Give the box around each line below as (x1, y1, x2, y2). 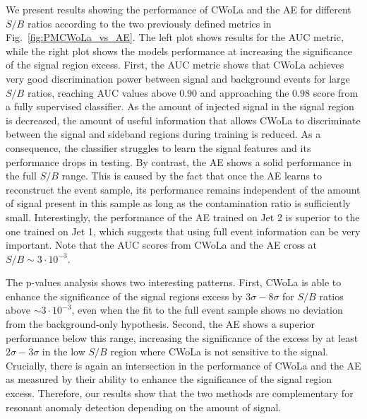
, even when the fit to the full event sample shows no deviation (71, 302, 343, 317)
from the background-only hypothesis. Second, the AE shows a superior (6, 317, 315, 331)
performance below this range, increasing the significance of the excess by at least (6, 330, 359, 345)
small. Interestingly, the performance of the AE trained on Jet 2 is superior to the (6, 209, 360, 224)
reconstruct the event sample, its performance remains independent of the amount (6, 182, 361, 196)
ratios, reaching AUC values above (27, 85, 176, 100)
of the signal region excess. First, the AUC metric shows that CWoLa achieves (6, 57, 344, 72)
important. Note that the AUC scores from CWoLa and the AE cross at (6, 237, 318, 252)
